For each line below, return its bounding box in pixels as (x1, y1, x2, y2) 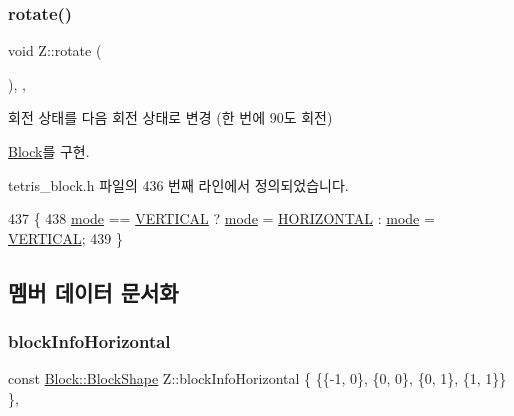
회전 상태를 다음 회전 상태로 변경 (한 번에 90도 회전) (8, 107, 333, 128)
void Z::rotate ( (8, 40, 102, 61)
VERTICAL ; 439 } (8, 227, 123, 248)
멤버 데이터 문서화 (8, 276, 179, 307)
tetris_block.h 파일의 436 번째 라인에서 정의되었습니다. (8, 174, 349, 195)
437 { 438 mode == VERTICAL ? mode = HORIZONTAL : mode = (8, 208, 435, 229)
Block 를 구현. (8, 141, 90, 161)
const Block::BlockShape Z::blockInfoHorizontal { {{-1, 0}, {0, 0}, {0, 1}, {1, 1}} (8, 368, 507, 389)
